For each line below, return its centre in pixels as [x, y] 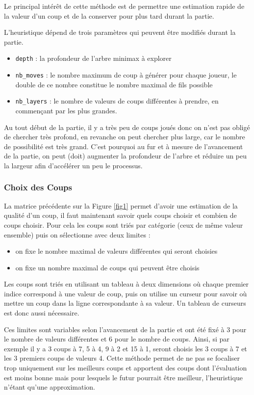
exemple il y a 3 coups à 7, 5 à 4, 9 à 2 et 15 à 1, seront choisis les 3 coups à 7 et [126, 348]
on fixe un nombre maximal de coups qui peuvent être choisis [107, 267]
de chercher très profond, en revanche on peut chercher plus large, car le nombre [125, 137]
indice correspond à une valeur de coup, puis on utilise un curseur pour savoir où [126, 293]
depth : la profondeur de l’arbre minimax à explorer [93, 58]
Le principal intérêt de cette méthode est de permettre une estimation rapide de [124, 6]
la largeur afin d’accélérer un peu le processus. [73, 165]
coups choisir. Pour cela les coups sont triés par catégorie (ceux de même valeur [124, 224]
